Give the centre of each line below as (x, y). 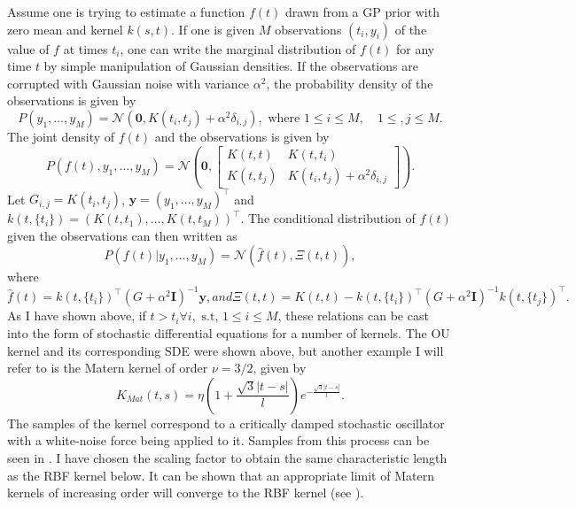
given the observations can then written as (122, 235)
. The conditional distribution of (328, 218)
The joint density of (61, 136)
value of (28, 48)
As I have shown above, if (77, 316)
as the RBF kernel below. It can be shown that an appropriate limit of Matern (221, 475)
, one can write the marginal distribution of (238, 48)
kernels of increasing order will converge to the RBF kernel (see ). (186, 493)
